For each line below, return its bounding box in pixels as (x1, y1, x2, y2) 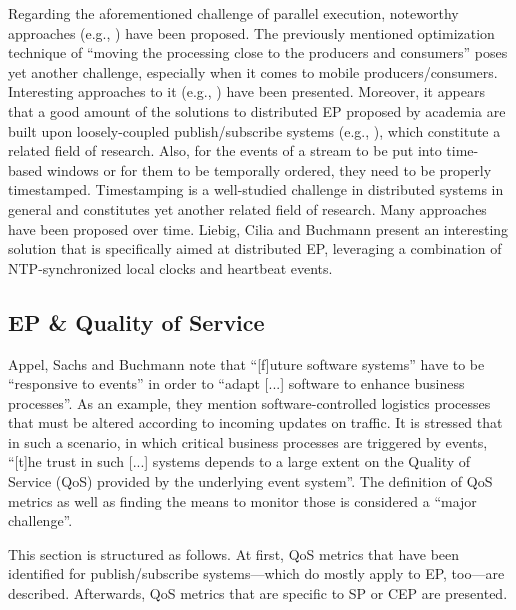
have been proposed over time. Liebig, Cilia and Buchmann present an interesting (8, 218, 509, 239)
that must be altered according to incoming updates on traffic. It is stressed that (8, 412, 503, 433)
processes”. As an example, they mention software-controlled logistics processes (8, 392, 491, 413)
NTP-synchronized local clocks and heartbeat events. (8, 257, 333, 278)
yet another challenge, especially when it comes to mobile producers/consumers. (8, 61, 498, 82)
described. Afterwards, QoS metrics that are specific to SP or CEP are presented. (8, 583, 508, 604)
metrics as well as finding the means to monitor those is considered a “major (8, 490, 477, 511)
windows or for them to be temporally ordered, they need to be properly (46, 159, 492, 180)
